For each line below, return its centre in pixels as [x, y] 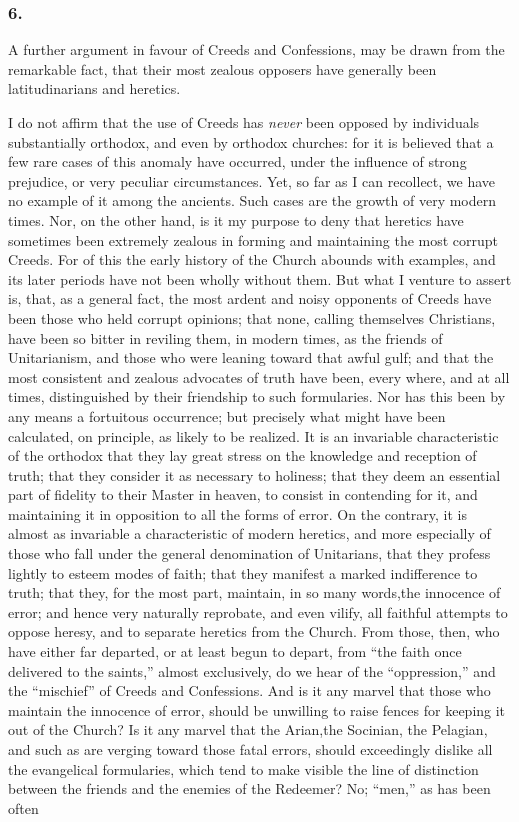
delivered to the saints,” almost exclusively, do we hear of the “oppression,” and [252, 670]
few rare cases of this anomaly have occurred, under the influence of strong [237, 161]
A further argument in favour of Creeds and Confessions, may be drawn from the [256, 49]
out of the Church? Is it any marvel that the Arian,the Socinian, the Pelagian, [248, 729]
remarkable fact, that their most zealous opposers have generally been [222, 68]
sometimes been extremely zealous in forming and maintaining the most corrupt [253, 239]
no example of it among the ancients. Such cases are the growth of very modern [252, 200]
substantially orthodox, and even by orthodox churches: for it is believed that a [251, 141]
